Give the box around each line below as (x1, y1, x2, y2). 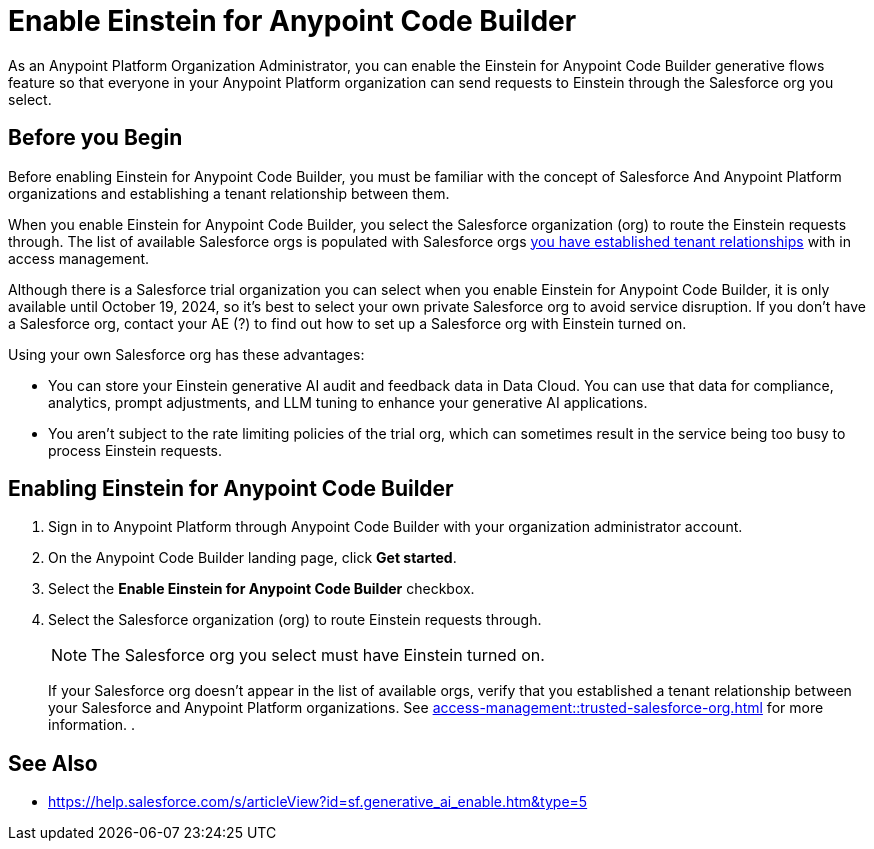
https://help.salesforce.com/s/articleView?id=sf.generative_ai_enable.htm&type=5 (48, 793, 588, 811)
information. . (48, 716, 136, 734)
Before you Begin (8, 125, 183, 151)
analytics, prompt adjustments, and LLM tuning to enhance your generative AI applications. (48, 393, 648, 411)
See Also (8, 750, 98, 776)
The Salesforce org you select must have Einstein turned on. (91, 645, 545, 666)
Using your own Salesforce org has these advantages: (8, 345, 365, 363)
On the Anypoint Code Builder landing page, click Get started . (48, 549, 457, 567)
